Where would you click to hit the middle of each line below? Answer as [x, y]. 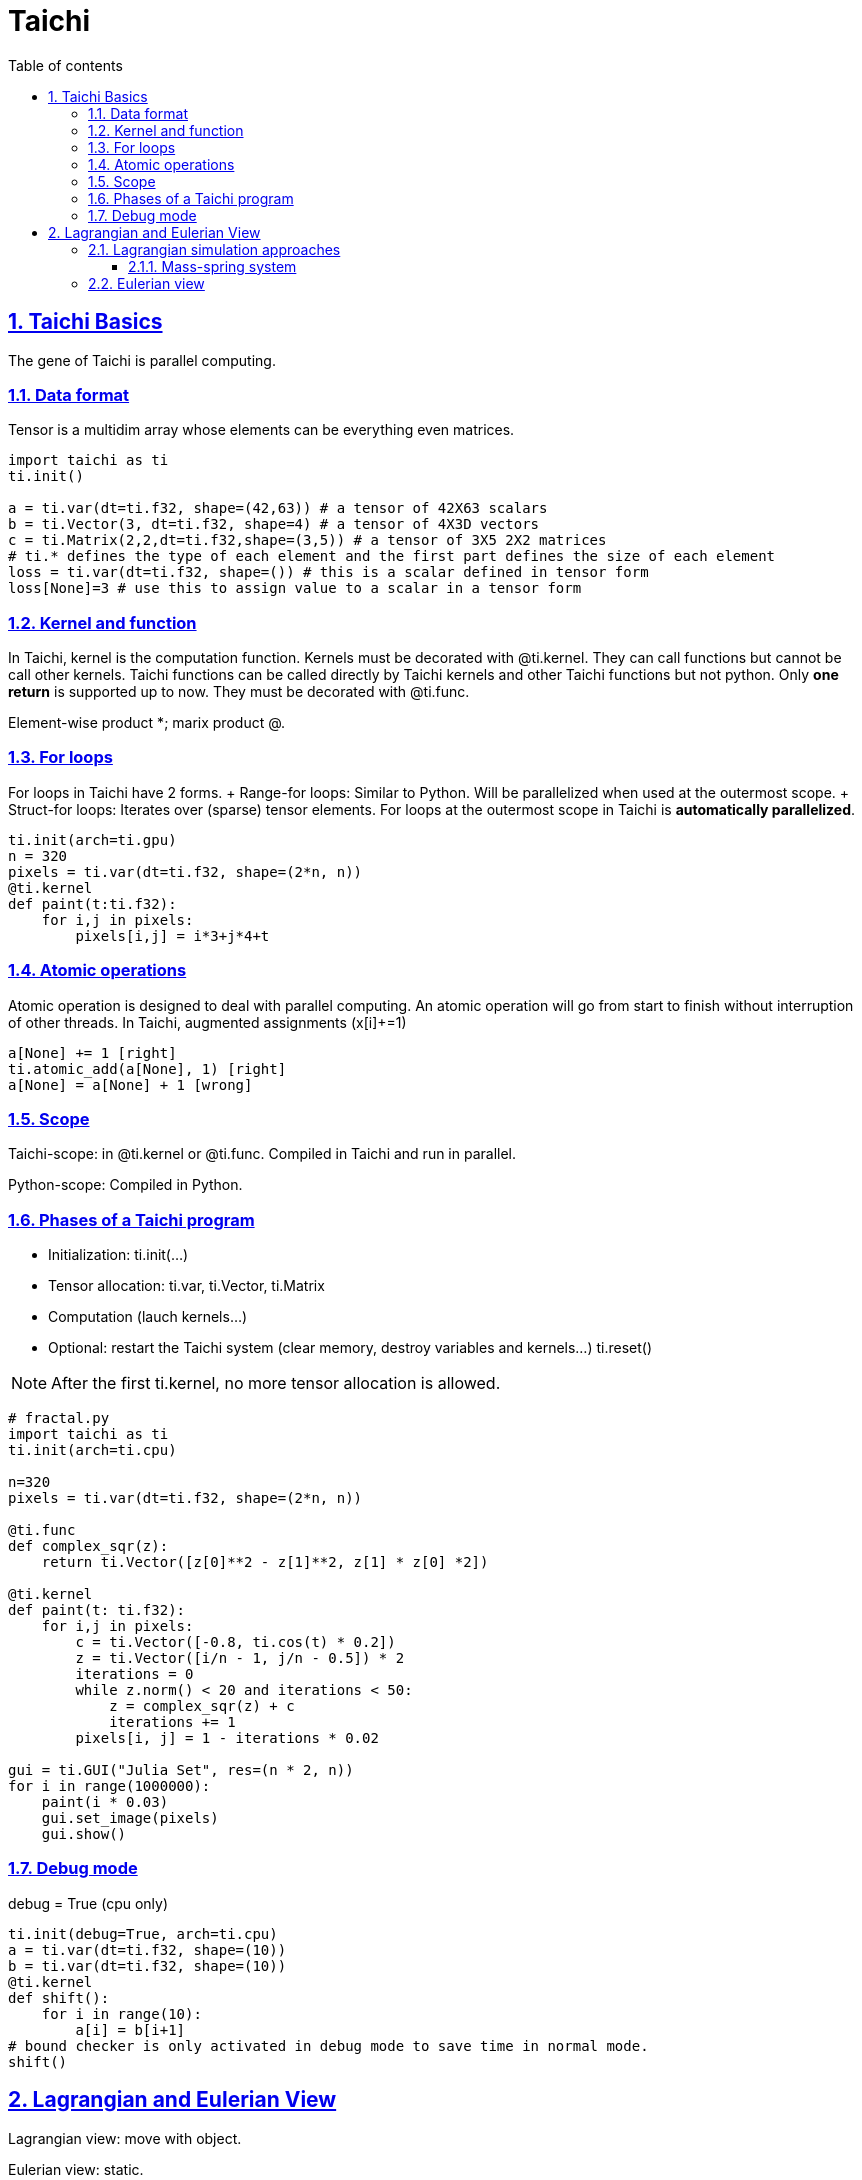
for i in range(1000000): [109, 1786]
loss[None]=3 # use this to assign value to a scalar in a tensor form [295, 588]
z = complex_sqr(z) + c [202, 1706]
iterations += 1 [172, 1722]
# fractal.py [59, 1418]
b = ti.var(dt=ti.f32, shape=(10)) [147, 1965]
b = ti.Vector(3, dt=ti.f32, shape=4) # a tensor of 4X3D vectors [274, 524]
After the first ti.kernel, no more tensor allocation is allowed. [276, 1383]
